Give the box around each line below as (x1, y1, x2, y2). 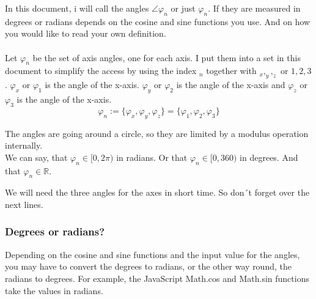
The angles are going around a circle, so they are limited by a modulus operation (5, 127, 309, 139)
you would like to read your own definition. (5, 27, 166, 40)
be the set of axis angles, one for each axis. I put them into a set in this (32, 51, 301, 64)
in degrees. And (240, 150, 298, 163)
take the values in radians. (5, 284, 103, 297)
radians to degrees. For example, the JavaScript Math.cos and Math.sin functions (5, 271, 309, 284)
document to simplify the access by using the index (5, 64, 197, 77)
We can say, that (5, 150, 68, 163)
